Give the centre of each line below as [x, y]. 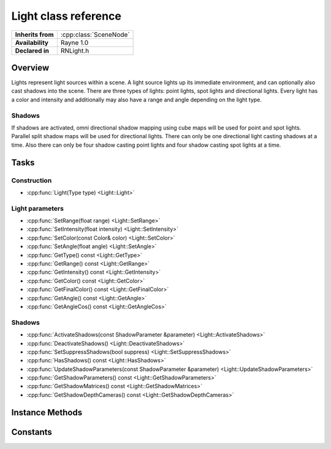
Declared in [32, 50]
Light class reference [67, 16]
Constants [32, 432]
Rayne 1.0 [74, 42]
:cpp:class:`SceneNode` [95, 34]
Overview [30, 68]
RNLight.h [75, 50]
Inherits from [34, 34]
